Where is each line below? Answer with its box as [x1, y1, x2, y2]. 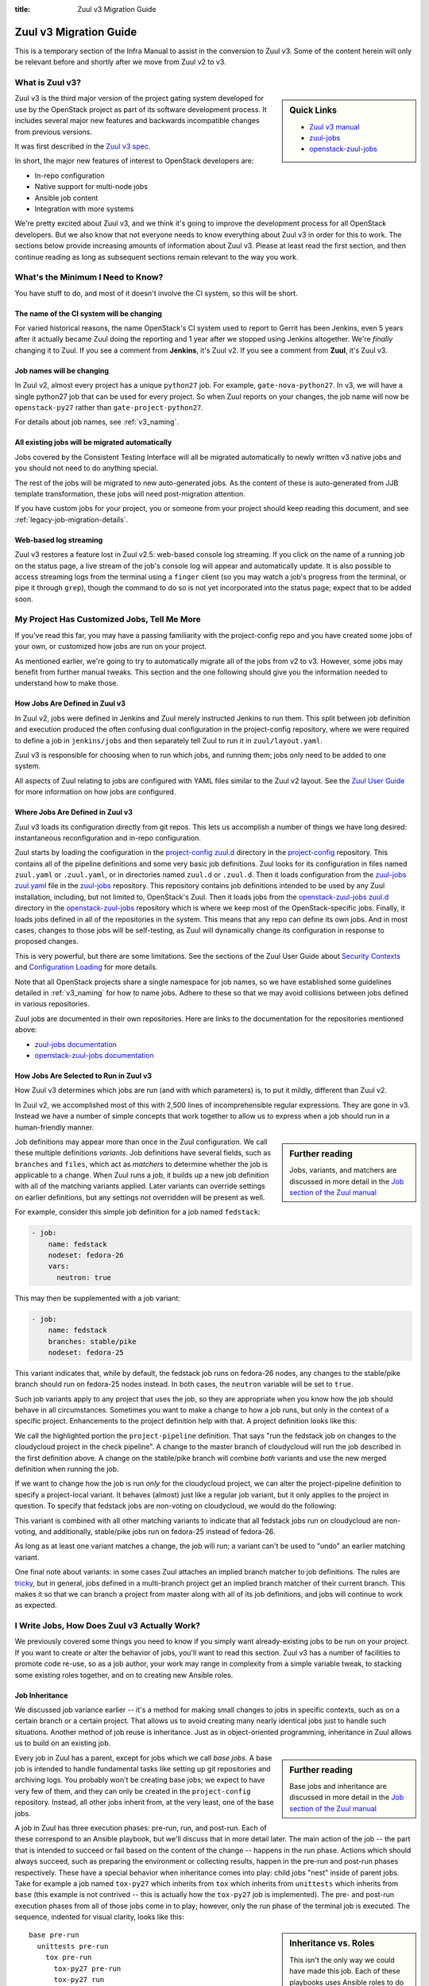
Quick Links [289, 105, 338, 116]
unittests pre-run [37, 1942, 109, 1950]
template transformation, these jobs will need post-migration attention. [14, 489, 245, 498]
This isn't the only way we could [289, 1955, 395, 1965]
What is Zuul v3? [14, 77, 82, 88]
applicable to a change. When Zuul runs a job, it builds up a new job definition [14, 1170, 269, 1180]
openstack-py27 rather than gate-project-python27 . [14, 403, 204, 412]
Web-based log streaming [14, 535, 103, 544]
